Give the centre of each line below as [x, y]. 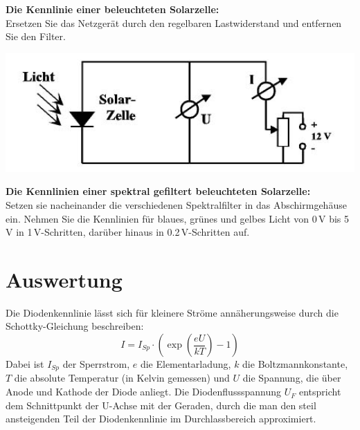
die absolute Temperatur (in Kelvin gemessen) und [122, 378]
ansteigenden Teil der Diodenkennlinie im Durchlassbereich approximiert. [161, 419]
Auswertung [64, 279]
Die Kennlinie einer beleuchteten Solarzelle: [112, 9]
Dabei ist [25, 364]
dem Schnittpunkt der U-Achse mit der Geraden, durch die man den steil [161, 405]
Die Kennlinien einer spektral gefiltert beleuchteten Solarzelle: [158, 191]
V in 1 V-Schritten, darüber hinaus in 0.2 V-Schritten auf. [128, 232]
